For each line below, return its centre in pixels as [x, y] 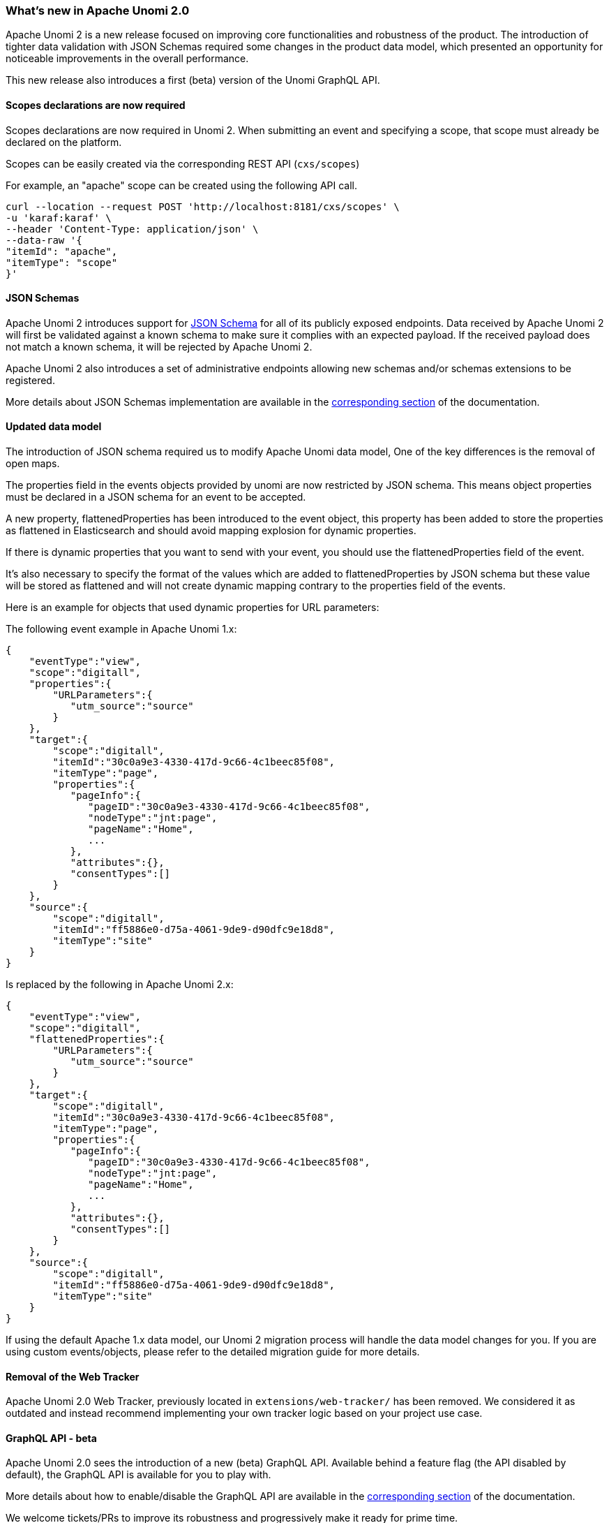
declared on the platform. [64, 142]
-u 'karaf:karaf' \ [59, 218]
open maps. [33, 464]
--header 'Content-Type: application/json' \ [132, 229]
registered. [30, 380]
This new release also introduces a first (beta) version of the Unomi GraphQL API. [193, 80]
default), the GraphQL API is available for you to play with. [138, 1475]
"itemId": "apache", [62, 251]
